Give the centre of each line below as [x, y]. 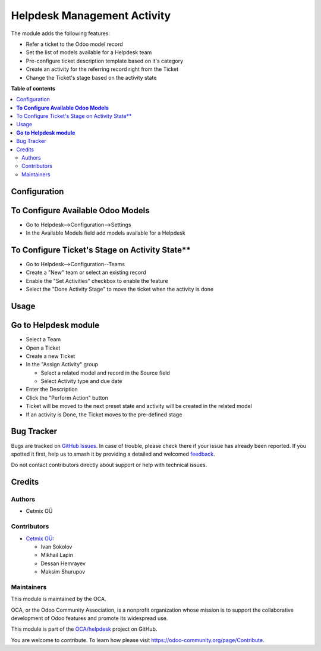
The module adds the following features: [60, 33]
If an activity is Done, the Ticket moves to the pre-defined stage [104, 415]
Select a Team [43, 339]
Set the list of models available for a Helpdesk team [89, 52]
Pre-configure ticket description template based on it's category [105, 61]
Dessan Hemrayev [63, 563]
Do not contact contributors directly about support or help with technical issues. [109, 465]
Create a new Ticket [51, 356]
